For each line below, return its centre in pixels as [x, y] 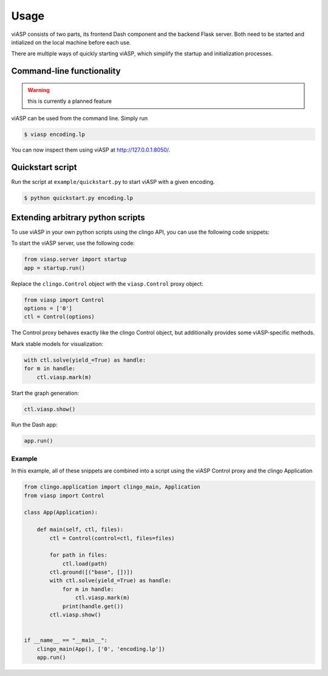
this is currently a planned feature [70, 101]
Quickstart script [44, 167]
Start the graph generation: [45, 393]
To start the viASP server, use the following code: [73, 243]
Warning [39, 90]
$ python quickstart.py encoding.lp [79, 198]
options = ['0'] [48, 308]
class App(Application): [61, 512]
